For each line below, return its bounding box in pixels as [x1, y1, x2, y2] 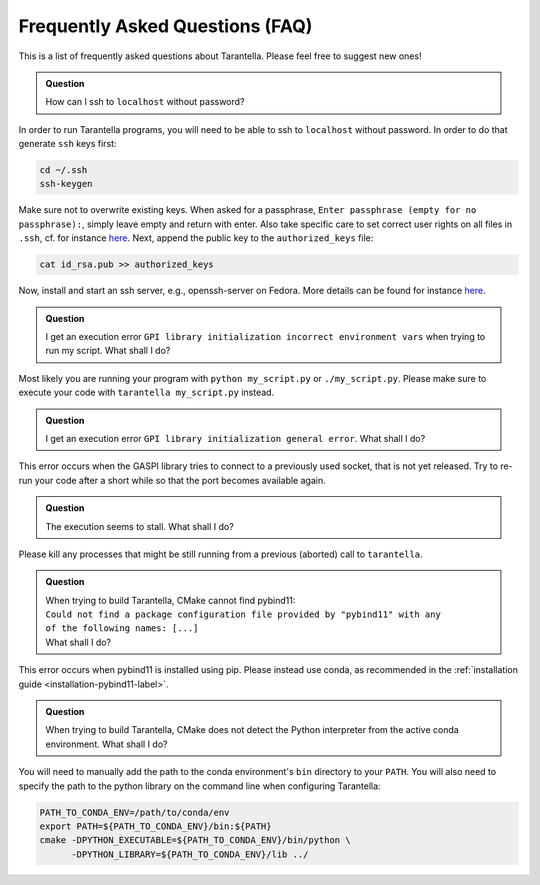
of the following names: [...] [45, 623, 199, 634]
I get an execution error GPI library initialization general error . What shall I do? [45, 432, 426, 444]
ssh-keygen [39, 178, 93, 190]
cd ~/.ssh [39, 165, 88, 176]
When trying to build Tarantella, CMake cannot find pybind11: [45, 594, 296, 606]
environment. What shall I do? [45, 738, 168, 750]
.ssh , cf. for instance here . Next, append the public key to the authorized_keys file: [18, 232, 374, 244]
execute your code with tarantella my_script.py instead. [18, 386, 275, 399]
